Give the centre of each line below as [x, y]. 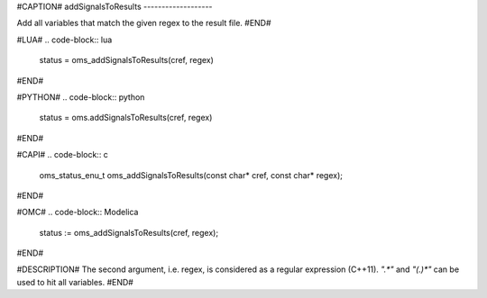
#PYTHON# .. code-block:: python [81, 97]
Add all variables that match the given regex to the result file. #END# [144, 23]
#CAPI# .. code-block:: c [62, 155]
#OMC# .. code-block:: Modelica [78, 212]
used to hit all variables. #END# [75, 282]
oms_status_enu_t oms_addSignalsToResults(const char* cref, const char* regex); [191, 175]
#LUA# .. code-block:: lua [64, 40]
